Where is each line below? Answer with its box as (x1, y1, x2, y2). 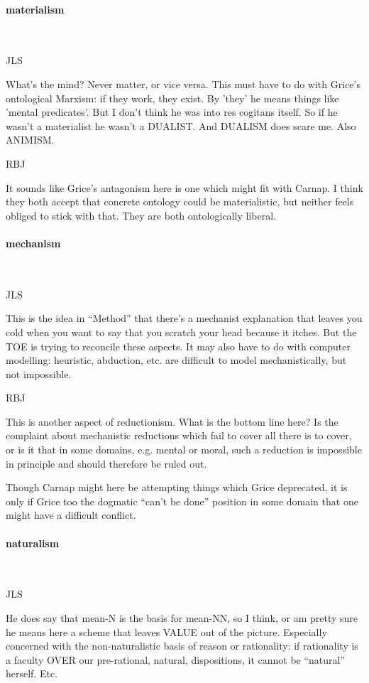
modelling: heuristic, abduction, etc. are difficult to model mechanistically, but (6, 353, 347, 367)
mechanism (6, 235, 61, 250)
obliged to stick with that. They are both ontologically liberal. (6, 208, 276, 222)
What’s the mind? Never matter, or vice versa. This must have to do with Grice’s (6, 76, 360, 91)
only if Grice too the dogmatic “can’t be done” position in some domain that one (6, 493, 358, 508)
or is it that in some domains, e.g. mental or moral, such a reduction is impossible (6, 442, 362, 457)
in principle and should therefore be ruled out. (6, 456, 207, 470)
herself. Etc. (6, 666, 58, 681)
